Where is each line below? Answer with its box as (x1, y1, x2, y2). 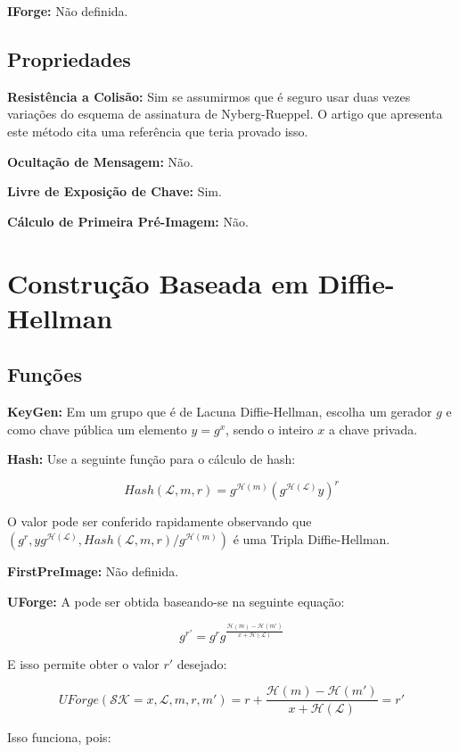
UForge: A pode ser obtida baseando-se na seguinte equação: (7, 591, 345, 610)
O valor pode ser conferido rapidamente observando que (7, 512, 312, 531)
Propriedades (7, 45, 131, 72)
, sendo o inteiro (225, 419, 314, 438)
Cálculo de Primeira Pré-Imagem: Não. (7, 211, 249, 230)
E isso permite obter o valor (7, 654, 160, 673)
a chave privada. (328, 419, 418, 438)
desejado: (176, 654, 227, 673)
